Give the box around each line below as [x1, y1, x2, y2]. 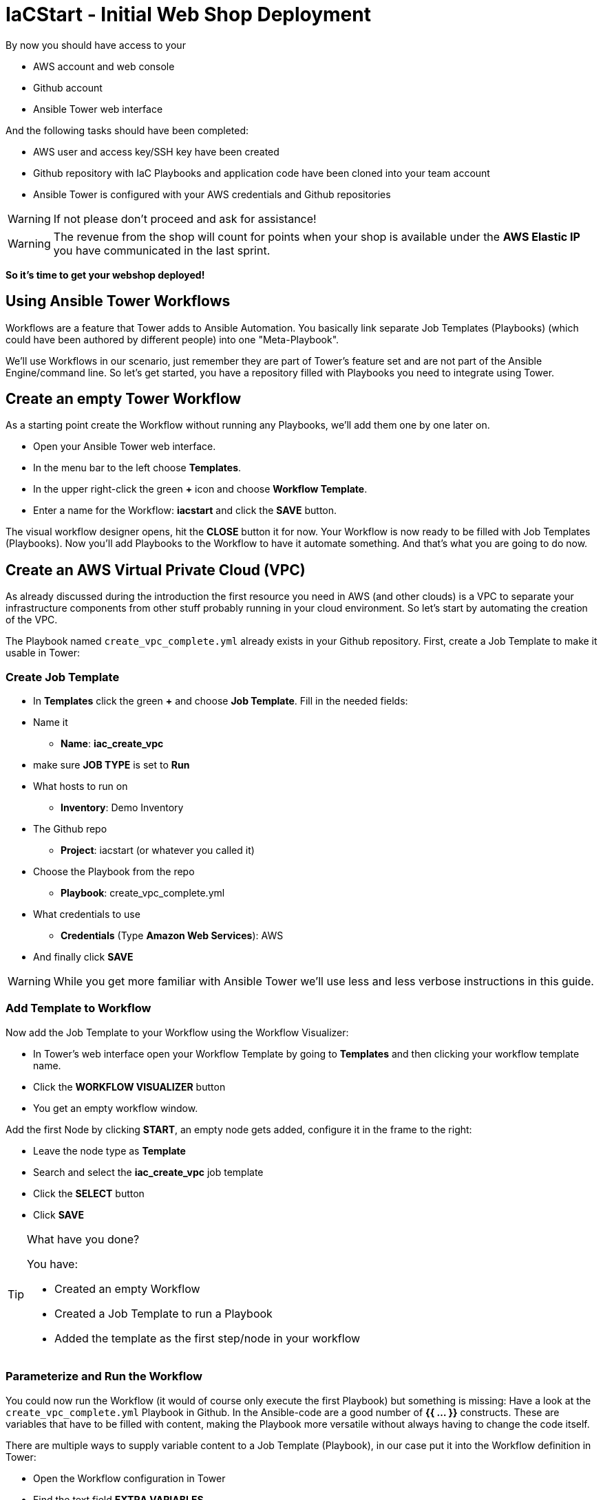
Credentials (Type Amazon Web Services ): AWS [61, 930, 284, 942]
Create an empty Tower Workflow [6, 390, 242, 408]
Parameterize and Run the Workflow [6, 1369, 202, 1384]
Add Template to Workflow [6, 1001, 151, 1016]
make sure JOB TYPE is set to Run [33, 759, 190, 771]
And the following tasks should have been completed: [6, 124, 249, 136]
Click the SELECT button [33, 1187, 145, 1199]
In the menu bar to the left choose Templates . [33, 462, 242, 474]
